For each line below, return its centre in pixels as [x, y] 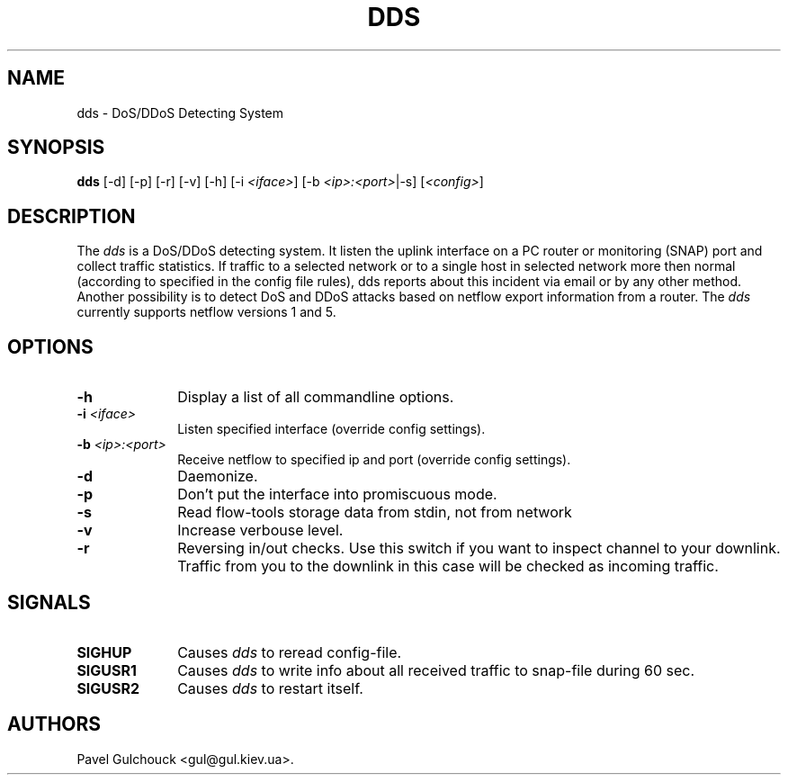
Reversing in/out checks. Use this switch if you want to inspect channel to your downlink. [479, 548]
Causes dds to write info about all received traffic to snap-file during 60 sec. [436, 670]
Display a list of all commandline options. [316, 397]
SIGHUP [104, 652]
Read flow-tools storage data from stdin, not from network [375, 512]
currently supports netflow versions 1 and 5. [206, 312]
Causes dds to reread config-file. [290, 652]
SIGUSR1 [107, 670]
